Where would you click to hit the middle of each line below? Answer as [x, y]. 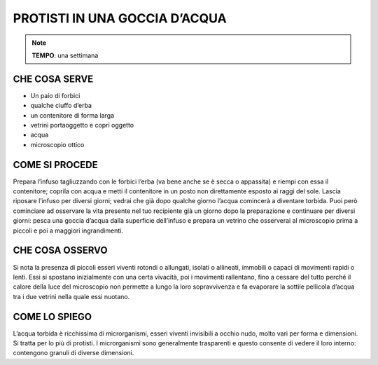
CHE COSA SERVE [53, 79]
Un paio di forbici [55, 95]
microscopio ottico [57, 144]
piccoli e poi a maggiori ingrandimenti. [68, 230]
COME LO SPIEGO [52, 316]
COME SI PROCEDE [55, 165]
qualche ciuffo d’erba [61, 106]
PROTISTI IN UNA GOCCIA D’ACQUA [120, 18]
